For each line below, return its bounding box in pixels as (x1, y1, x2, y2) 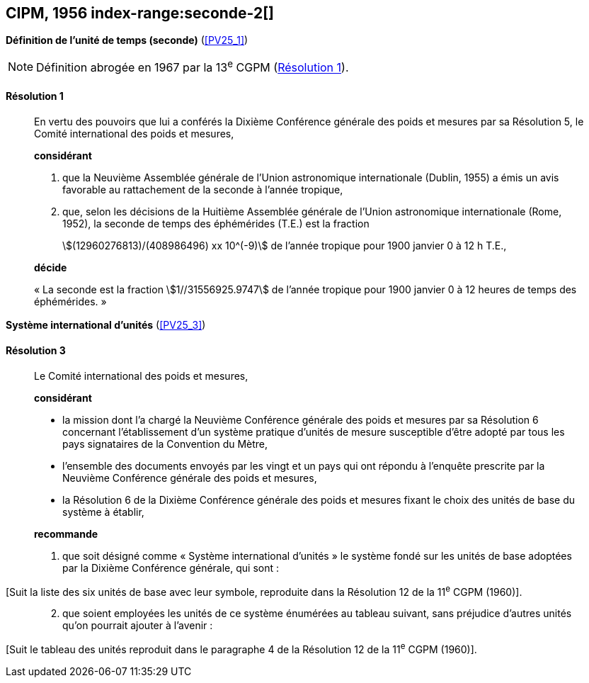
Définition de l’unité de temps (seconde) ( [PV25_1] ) (6, 34, 248, 47)
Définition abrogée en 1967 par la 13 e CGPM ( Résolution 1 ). (36, 58, 349, 75)
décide (34, 261, 67, 273)
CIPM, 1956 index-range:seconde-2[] (6, 4, 275, 22)
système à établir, (62, 505, 144, 518)
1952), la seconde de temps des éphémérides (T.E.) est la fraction (62, 217, 370, 230)
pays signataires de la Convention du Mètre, (62, 437, 268, 450)
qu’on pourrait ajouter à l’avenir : (62, 619, 213, 632)
